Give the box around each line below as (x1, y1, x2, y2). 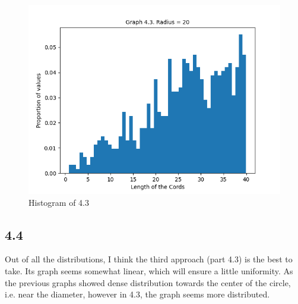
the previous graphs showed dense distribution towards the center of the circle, (5, 276, 291, 289)
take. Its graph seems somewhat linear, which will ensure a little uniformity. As (5, 264, 293, 277)
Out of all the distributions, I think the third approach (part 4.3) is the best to (5, 253, 293, 265)
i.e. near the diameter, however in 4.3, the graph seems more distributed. (5, 288, 270, 300)
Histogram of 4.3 (28, 196, 90, 208)
